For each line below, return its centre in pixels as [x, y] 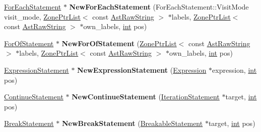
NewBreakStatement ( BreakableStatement [132, 123]
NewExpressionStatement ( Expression [142, 70]
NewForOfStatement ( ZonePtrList [119, 43]
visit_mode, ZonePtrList [42, 16]
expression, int [235, 70]
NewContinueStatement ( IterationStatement [146, 97]
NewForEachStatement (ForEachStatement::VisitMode [159, 7]
